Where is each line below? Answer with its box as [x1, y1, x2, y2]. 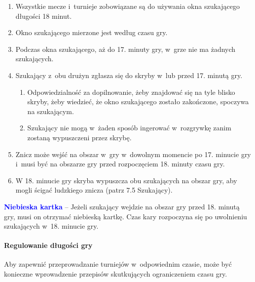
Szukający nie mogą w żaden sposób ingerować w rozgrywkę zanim [27, 122, 231, 133]
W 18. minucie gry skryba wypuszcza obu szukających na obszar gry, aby [15, 175, 237, 185]
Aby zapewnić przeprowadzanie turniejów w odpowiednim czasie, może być [4, 259, 232, 269]
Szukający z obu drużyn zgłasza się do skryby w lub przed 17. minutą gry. [15, 70, 243, 80]
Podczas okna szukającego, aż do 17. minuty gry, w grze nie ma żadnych [15, 43, 236, 54]
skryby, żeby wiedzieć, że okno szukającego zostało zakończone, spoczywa [27, 96, 249, 107]
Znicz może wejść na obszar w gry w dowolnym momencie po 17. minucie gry [15, 149, 251, 159]
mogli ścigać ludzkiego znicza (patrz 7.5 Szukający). [15, 185, 173, 195]
